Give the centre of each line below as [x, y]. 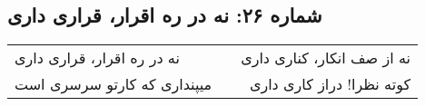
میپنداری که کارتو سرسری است [114, 84]
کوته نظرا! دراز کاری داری [330, 84]
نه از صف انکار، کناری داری [326, 58]
